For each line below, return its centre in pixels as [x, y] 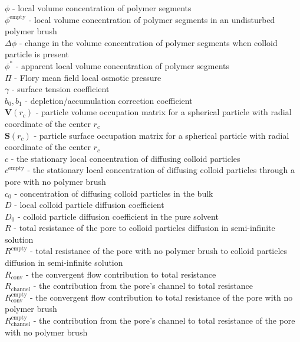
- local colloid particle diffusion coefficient [89, 205]
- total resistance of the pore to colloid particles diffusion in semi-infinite [144, 228]
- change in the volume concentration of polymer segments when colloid [148, 42]
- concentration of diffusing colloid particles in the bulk [114, 193]
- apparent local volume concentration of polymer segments [123, 65]
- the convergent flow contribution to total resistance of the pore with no [161, 297]
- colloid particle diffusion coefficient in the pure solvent [118, 216]
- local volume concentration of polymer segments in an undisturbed [152, 19]
